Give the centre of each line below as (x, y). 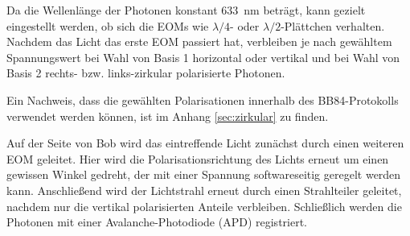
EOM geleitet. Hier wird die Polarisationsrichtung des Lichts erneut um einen (198, 158)
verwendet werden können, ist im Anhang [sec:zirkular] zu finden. (168, 116)
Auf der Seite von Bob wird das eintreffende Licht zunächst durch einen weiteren (205, 143)
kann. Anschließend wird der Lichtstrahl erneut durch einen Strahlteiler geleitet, (204, 190)
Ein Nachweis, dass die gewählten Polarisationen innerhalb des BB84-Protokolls (203, 99)
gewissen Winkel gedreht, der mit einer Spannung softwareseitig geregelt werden (204, 174)
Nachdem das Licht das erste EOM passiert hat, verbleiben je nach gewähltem (199, 41)
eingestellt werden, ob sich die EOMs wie (108, 25)
